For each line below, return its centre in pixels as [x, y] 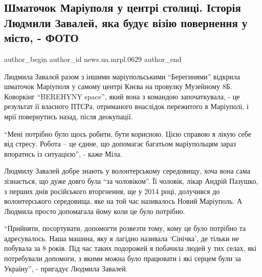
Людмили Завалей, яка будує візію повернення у [126, 22]
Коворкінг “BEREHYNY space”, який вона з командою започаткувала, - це [122, 96]
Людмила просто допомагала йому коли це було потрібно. [95, 211]
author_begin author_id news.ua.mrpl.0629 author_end [93, 59]
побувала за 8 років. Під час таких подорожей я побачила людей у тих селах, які [130, 248]
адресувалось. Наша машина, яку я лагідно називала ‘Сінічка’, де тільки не [122, 238]
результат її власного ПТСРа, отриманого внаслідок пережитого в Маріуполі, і [126, 106]
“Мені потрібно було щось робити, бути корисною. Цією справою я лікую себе [128, 133]
